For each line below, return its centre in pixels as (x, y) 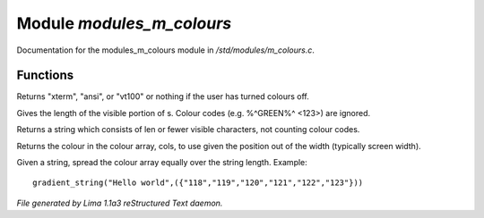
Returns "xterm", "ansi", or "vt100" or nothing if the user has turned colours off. (163, 96)
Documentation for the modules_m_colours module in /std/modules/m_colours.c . (166, 50)
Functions (45, 75)
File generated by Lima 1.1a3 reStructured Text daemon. (120, 203)
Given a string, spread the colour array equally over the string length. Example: (162, 163)
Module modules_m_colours (124, 23)
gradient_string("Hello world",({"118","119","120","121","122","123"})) (198, 183)
